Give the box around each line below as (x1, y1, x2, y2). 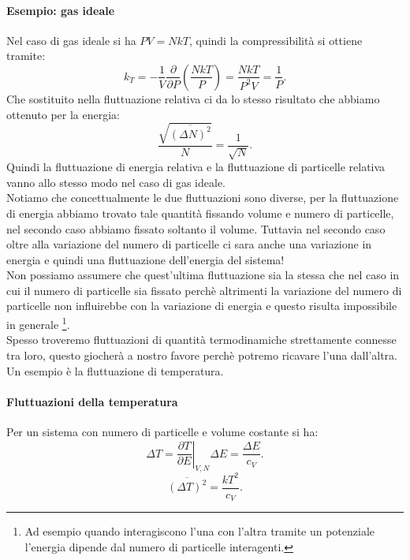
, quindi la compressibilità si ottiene (188, 32, 363, 48)
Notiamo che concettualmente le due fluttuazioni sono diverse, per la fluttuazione (6, 189, 399, 206)
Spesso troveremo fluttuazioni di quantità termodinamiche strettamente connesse (6, 331, 397, 348)
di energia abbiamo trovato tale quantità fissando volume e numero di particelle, (6, 204, 394, 221)
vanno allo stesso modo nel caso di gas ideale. (6, 174, 226, 190)
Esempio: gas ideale (6, 2, 115, 18)
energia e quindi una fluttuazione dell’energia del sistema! (6, 251, 285, 267)
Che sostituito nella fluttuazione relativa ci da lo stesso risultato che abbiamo (6, 90, 380, 106)
